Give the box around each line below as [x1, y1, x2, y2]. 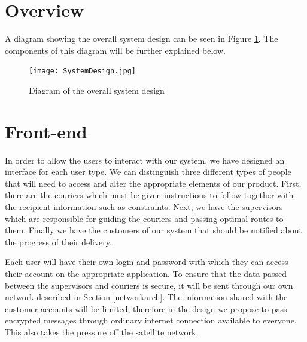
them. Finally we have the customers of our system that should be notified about [5, 224, 302, 236]
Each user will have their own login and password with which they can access [5, 255, 288, 268]
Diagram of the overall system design [29, 84, 165, 96]
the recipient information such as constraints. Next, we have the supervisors [5, 201, 283, 213]
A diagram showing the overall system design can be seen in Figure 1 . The [5, 32, 278, 45]
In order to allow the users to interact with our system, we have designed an [5, 153, 285, 166]
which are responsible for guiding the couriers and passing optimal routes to [5, 212, 284, 224]
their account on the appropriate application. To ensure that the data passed [5, 267, 287, 280]
